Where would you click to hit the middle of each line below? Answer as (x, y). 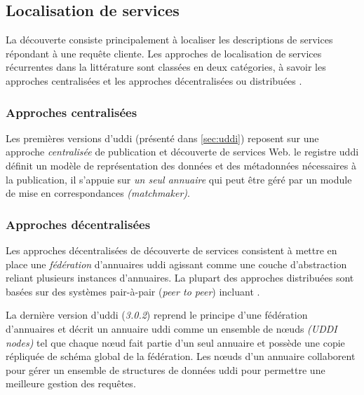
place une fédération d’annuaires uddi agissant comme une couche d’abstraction (176, 264)
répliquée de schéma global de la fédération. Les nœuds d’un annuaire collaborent (181, 356)
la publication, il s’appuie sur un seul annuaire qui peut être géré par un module (179, 179)
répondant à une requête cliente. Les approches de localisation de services (164, 53)
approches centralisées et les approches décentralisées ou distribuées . (154, 80)
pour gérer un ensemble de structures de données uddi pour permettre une (166, 369)
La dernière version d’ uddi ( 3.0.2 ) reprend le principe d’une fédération (157, 315)
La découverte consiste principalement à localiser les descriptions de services (169, 40)
